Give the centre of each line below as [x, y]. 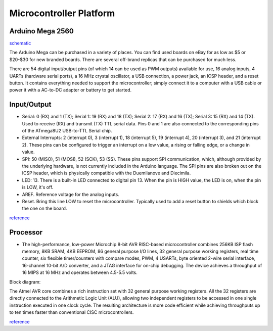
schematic [20, 43]
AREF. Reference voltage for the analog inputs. [71, 194]
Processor [26, 232]
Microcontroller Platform [62, 13]
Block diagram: [25, 282]
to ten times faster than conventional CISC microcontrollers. [72, 312]
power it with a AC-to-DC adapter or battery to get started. [71, 90]
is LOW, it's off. [38, 187]
